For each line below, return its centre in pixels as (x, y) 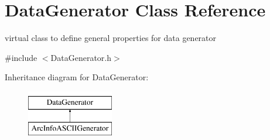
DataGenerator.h (81, 57)
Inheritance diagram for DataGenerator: (77, 77)
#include (21, 57)
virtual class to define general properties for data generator (111, 38)
